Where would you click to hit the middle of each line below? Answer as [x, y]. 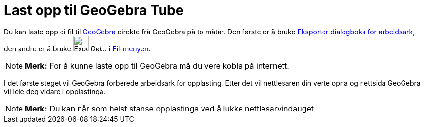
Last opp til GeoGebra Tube [94, 10]
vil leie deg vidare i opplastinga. [55, 91]
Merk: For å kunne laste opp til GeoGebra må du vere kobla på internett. [157, 66]
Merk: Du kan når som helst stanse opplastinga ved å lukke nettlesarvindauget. [171, 108]
